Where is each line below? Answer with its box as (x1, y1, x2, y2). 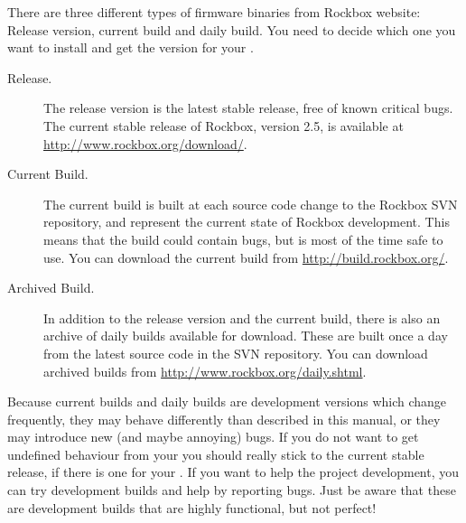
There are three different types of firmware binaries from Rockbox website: (7, 3, 421, 21)
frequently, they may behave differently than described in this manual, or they (7, 409, 441, 428)
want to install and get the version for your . (7, 38, 254, 57)
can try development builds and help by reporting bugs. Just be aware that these (7, 481, 456, 500)
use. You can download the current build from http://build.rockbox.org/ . (43, 247, 449, 266)
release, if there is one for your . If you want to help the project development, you (7, 462, 460, 481)
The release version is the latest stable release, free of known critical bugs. (43, 98, 453, 117)
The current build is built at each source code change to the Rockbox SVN (43, 194, 458, 213)
